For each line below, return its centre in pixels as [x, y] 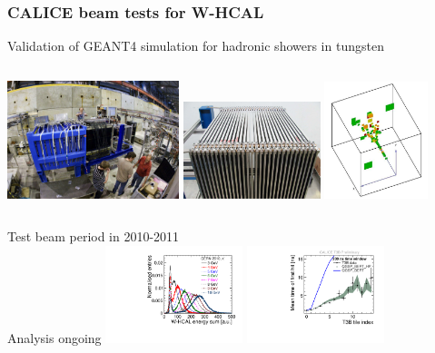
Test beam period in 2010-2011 [94, 236]
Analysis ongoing [54, 337]
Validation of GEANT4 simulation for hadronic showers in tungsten [196, 46]
